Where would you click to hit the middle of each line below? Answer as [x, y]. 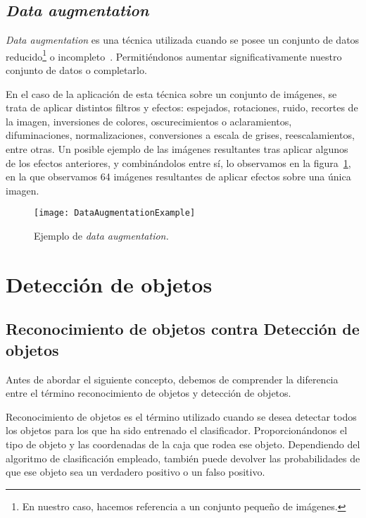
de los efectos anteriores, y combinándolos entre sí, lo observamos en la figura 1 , [178, 162]
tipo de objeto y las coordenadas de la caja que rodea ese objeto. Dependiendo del [183, 444]
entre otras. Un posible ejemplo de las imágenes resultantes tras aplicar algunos [177, 149]
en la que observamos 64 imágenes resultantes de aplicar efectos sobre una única [178, 177]
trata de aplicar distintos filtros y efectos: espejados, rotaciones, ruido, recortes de [182, 107]
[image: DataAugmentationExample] [115, 213]
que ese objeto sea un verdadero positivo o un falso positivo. [135, 472]
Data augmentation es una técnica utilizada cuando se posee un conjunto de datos [183, 40]
